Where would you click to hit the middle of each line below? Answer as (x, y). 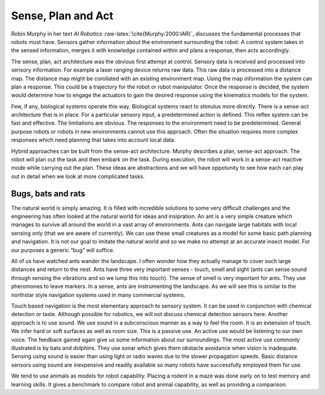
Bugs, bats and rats (48, 194)
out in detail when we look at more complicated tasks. (78, 176)
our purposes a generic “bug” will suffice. (63, 250)
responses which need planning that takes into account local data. (93, 140)
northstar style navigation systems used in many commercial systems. (98, 294)
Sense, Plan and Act (62, 16)
